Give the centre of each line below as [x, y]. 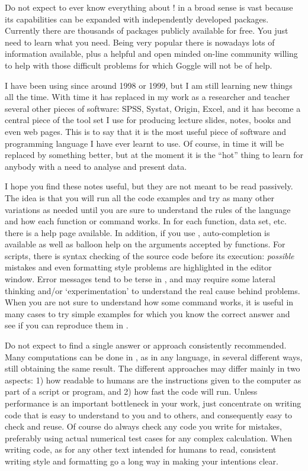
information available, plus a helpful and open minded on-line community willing [151, 54]
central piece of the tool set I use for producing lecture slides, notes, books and [148, 120]
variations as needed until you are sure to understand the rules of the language [148, 209]
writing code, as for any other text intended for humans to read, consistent [141, 449]
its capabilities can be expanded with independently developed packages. [137, 19]
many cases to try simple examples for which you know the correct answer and [147, 313]
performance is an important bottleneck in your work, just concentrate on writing [153, 403]
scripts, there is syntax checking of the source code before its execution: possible [150, 255]
